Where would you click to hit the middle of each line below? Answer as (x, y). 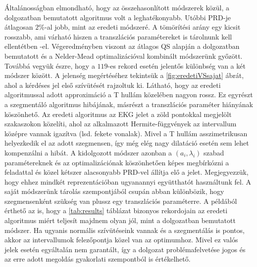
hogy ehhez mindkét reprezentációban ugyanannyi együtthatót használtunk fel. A (128, 181)
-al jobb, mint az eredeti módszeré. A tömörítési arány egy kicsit (142, 27)
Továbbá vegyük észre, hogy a (50, 65)
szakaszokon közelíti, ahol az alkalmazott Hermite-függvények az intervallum (121, 124)
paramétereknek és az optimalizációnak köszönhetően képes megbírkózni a (117, 162)
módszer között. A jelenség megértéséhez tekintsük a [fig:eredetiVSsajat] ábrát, (124, 75)
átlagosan (19, 27)
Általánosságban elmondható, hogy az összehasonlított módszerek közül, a (117, 7)
